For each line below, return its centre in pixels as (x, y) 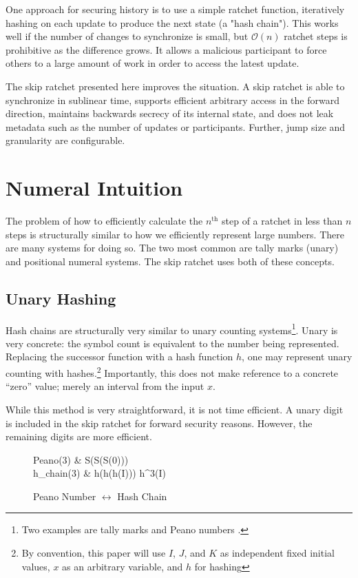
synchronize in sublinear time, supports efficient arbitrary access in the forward (172, 100)
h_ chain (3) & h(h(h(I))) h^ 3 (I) (99, 473)
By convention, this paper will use (94, 553)
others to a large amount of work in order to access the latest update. (152, 63)
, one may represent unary (297, 357)
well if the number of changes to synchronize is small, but (127, 36)
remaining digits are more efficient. (79, 436)
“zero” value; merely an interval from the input (105, 386)
